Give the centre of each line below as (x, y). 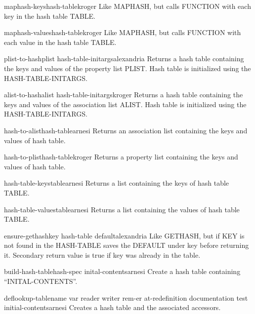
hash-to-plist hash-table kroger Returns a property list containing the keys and (121, 157)
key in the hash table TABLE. (50, 16)
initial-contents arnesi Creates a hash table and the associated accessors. (112, 307)
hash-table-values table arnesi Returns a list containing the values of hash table (122, 209)
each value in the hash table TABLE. (60, 42)
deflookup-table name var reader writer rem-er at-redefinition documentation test (126, 297)
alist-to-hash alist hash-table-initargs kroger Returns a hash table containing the (124, 95)
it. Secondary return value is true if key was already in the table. (102, 255)
